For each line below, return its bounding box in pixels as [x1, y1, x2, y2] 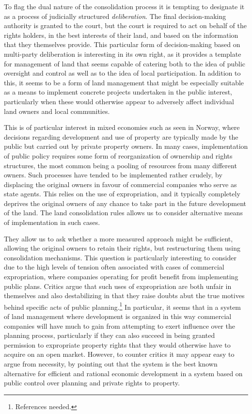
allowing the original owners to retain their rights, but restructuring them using [4, 243, 240, 253]
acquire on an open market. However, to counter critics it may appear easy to [4, 349, 235, 359]
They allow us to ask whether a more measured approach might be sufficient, [4, 233, 233, 243]
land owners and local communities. [4, 106, 110, 116]
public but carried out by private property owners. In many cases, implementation [4, 141, 248, 151]
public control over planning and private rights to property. [4, 378, 180, 388]
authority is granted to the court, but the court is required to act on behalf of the [4, 20, 247, 31]
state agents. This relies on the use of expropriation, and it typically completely [4, 189, 240, 199]
